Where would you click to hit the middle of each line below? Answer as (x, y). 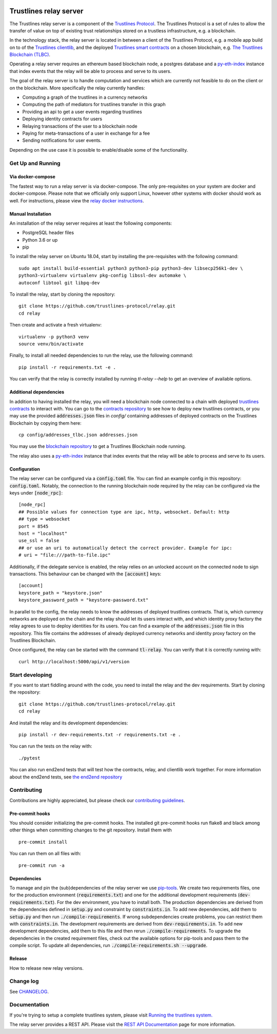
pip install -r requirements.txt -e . (67, 367)
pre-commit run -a (42, 865)
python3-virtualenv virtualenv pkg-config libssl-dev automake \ (103, 276)
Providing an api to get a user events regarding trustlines (82, 112)
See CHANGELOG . (29, 991)
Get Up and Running (35, 163)
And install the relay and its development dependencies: (69, 723)
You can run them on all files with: (45, 854)
